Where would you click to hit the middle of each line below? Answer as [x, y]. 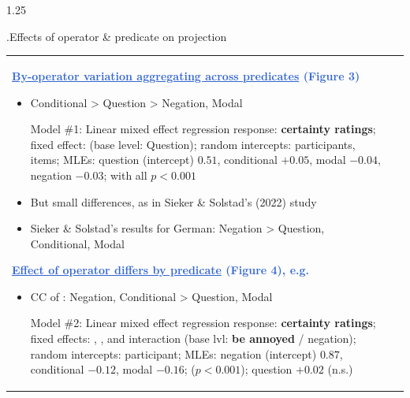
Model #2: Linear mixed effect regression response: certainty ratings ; [203, 323]
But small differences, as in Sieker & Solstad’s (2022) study [173, 201]
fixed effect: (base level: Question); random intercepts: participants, [193, 144]
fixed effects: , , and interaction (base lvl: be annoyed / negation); [193, 338]
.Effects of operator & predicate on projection [117, 36]
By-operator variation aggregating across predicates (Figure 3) [186, 75]
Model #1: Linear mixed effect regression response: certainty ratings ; [203, 129]
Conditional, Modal [77, 243]
